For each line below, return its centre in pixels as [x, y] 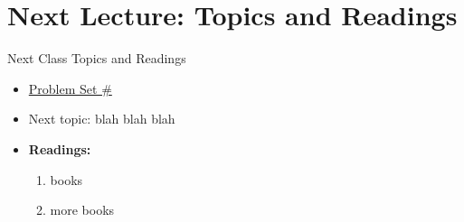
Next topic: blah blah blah [102, 119]
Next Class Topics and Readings [97, 58]
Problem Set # [70, 88]
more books [82, 210]
